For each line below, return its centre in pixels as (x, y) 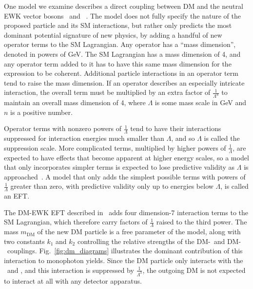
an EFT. (17, 196)
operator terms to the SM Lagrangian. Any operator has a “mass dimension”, (120, 44)
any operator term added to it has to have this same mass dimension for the (118, 63)
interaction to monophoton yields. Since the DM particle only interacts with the (124, 260)
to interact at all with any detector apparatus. (73, 280)
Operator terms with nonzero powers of (63, 128)
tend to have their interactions (176, 128)
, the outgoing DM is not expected (194, 270)
